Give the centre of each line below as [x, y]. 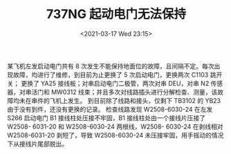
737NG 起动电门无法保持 [116, 14]
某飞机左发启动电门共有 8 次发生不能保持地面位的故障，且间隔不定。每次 [111, 66]
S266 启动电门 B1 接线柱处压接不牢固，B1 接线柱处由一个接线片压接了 [107, 117]
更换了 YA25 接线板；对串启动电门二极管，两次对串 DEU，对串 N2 [115, 83]
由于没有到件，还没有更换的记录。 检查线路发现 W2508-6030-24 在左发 [110, 109]
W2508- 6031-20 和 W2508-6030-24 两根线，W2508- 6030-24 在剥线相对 [115, 126]
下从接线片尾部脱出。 [37, 144]
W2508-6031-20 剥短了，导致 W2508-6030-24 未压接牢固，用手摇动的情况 [115, 135]
